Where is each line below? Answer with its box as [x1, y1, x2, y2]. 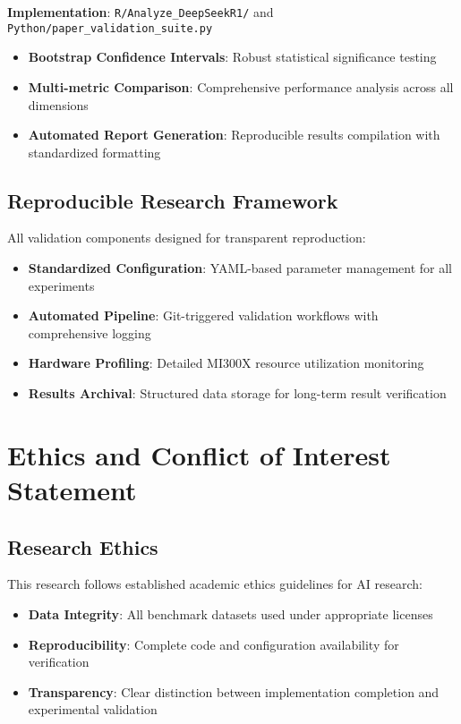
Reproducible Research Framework [7, 186, 338, 214]
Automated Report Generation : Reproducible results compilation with [28, 125, 440, 144]
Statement [7, 472, 137, 508]
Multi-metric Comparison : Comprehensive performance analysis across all [28, 77, 454, 96]
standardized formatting [28, 142, 161, 161]
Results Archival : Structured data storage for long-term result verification [28, 384, 447, 403]
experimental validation [28, 700, 158, 719]
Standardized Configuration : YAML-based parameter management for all [28, 259, 453, 277]
